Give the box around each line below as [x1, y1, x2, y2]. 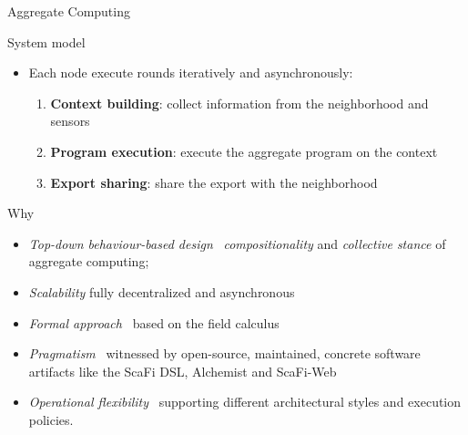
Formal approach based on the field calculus [28, 313, 280, 332]
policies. [28, 409, 74, 429]
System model [7, 32, 86, 51]
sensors [50, 111, 90, 130]
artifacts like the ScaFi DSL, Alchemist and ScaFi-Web [28, 361, 337, 380]
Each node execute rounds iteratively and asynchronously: [28, 63, 353, 82]
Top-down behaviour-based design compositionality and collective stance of [28, 233, 446, 253]
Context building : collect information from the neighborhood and [50, 93, 429, 112]
